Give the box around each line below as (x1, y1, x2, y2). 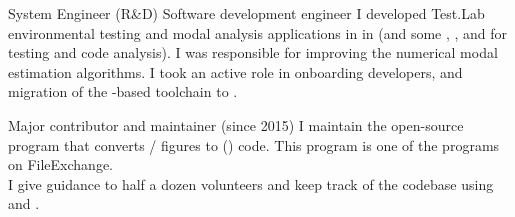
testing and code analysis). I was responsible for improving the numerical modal (8, 42, 498, 63)
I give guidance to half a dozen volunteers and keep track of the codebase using (8, 173, 494, 194)
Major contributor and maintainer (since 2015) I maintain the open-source (8, 114, 464, 135)
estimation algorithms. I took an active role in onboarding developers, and (8, 61, 463, 82)
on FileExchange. (8, 154, 114, 175)
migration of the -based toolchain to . (8, 81, 238, 102)
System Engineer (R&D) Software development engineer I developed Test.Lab (8, 3, 485, 23)
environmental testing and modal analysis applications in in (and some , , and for (8, 22, 508, 43)
